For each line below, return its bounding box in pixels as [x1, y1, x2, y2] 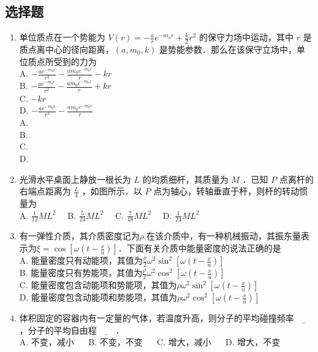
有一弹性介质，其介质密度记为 [19, 229, 140, 242]
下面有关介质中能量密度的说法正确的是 [126, 242, 281, 254]
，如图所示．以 [81, 185, 142, 197]
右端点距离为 [19, 185, 71, 197]
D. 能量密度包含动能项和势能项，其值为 [19, 291, 178, 304]
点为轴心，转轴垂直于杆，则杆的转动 [153, 185, 300, 197]
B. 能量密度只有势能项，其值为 [19, 266, 143, 279]
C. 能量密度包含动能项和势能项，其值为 [19, 278, 177, 291]
